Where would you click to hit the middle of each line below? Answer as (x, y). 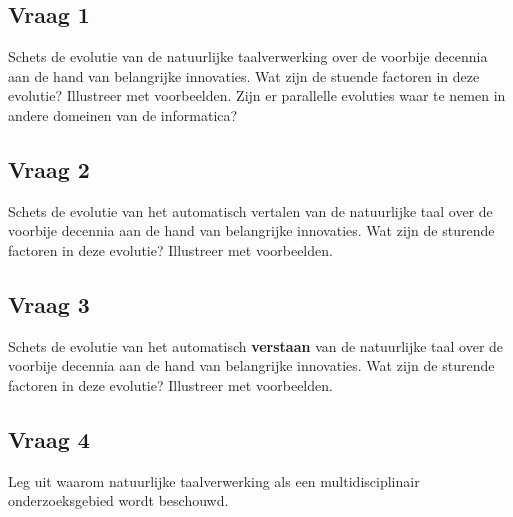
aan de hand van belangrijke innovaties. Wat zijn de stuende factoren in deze (244, 75)
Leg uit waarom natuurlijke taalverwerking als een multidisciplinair (214, 480)
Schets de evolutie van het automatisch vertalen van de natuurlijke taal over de (250, 210)
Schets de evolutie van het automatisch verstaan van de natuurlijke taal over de (256, 345)
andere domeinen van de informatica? (123, 114)
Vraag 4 (49, 438)
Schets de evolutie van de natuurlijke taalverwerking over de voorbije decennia (248, 56)
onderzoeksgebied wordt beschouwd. (118, 500)
